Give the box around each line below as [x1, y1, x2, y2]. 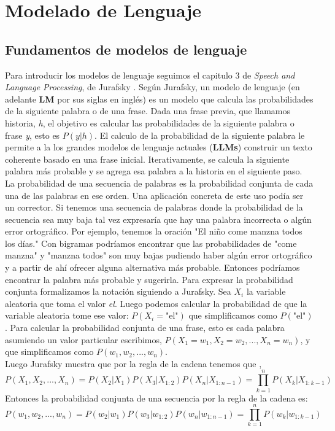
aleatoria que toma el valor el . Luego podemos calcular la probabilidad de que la [5, 297, 307, 309]
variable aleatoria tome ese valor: [5, 309, 129, 322]
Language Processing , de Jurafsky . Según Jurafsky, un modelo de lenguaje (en [5, 80, 300, 93]
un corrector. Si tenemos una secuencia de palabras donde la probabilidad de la [5, 201, 303, 214]
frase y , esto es [5, 128, 60, 141]
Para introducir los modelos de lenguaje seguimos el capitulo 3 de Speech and [5, 68, 295, 81]
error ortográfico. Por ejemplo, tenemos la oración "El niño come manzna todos [5, 225, 302, 238]
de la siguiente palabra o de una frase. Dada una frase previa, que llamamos [5, 104, 290, 117]
